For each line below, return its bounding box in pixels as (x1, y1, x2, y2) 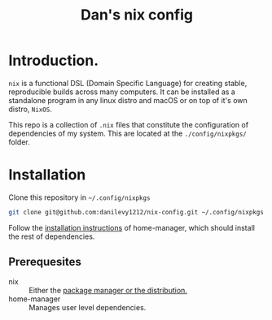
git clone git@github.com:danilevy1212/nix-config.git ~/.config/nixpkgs (8, 208, 265, 216)
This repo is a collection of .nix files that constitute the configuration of (8, 119, 249, 129)
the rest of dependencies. (8, 231, 95, 241)
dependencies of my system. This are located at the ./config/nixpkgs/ (8, 128, 247, 138)
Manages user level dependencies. (29, 302, 147, 312)
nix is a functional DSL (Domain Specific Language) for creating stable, (8, 78, 248, 88)
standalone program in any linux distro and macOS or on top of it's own (8, 95, 248, 105)
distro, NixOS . (8, 104, 53, 114)
